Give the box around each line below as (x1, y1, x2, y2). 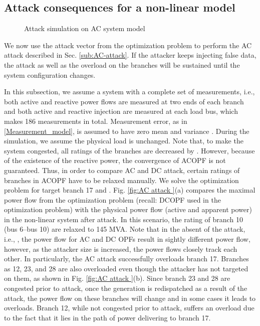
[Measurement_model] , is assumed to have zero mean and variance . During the (4, 125, 249, 136)
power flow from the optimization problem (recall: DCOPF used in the (4, 194, 221, 205)
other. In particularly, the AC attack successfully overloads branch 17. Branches (4, 253, 249, 264)
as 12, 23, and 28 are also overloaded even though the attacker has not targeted (4, 263, 248, 273)
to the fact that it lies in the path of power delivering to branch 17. (4, 312, 211, 322)
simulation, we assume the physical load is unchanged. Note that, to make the (4, 135, 243, 146)
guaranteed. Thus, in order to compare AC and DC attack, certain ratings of (4, 165, 240, 175)
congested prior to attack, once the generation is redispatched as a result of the (4, 283, 247, 293)
